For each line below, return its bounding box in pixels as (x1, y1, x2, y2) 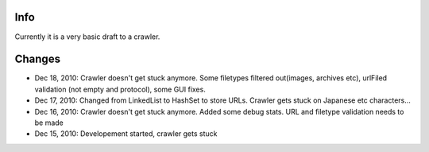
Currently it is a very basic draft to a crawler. (14, 32, 160, 41)
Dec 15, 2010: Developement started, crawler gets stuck (34, 129, 218, 138)
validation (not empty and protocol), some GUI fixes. (34, 84, 206, 94)
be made (34, 118, 64, 127)
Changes (14, 53, 61, 66)
